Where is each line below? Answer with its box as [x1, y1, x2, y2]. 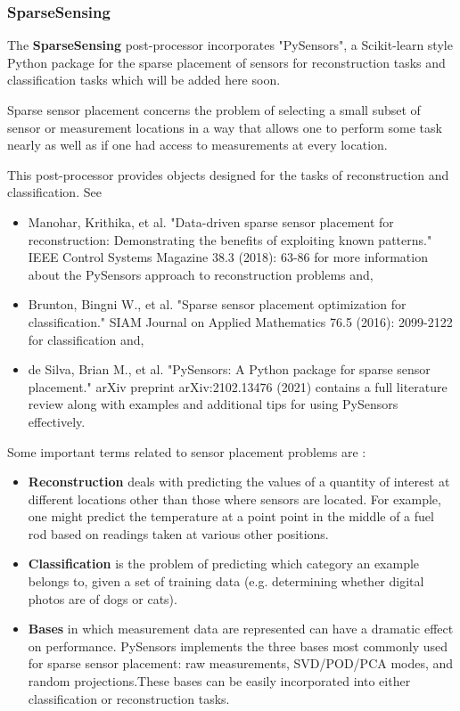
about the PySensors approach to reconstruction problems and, [28, 265, 374, 283]
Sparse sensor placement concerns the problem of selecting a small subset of [7, 101, 421, 118]
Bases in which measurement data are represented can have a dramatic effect [28, 619, 454, 638]
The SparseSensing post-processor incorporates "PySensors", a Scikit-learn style [7, 36, 453, 54]
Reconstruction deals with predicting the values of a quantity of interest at [28, 472, 450, 491]
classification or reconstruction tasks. [28, 689, 230, 707]
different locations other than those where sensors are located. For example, [28, 489, 441, 508]
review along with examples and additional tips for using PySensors [28, 395, 398, 413]
